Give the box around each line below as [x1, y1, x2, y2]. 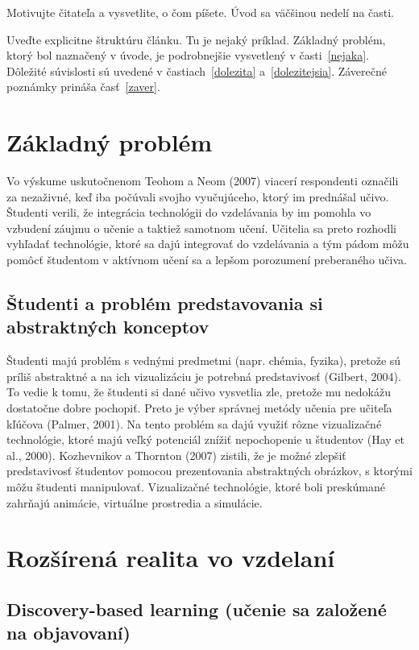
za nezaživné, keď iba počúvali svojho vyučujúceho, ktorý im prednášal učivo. [6, 188, 389, 205]
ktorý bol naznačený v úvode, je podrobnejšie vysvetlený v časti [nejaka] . [6, 47, 369, 64]
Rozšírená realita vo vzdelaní [6, 541, 335, 574]
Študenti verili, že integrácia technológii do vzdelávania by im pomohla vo [6, 204, 371, 221]
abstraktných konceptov [6, 314, 209, 339]
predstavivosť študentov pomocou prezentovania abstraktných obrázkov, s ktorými [6, 462, 413, 479]
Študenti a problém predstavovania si [6, 291, 323, 316]
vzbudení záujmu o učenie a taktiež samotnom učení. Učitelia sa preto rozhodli [6, 219, 396, 236]
